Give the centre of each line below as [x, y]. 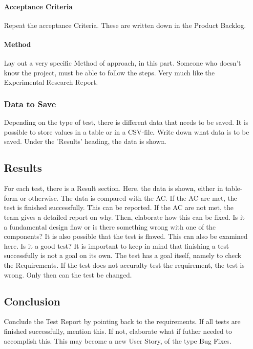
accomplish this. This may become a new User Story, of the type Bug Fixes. [118, 340]
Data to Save [30, 104]
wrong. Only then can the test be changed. [68, 274]
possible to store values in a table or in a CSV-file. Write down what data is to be [126, 131]
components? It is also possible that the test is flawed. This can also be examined [126, 236]
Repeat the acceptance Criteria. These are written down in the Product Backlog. [125, 25]
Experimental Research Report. [51, 82]
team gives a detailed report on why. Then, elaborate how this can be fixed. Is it [125, 217]
